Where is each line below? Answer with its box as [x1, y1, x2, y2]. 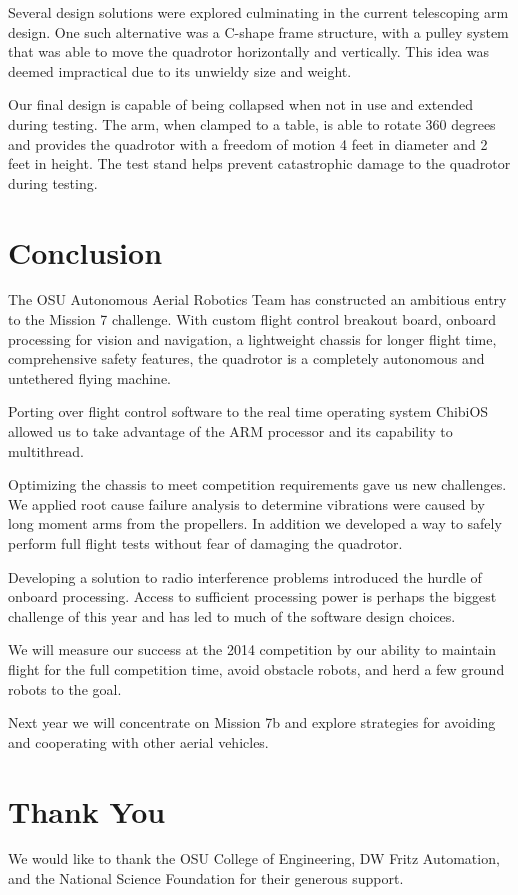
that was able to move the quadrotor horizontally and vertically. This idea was [8, 41, 490, 62]
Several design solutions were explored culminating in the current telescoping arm [8, 2, 509, 22]
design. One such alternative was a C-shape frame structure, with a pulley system [8, 21, 509, 42]
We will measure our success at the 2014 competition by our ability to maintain [8, 639, 497, 660]
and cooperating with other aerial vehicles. [8, 731, 269, 752]
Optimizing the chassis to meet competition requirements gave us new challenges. [8, 474, 507, 495]
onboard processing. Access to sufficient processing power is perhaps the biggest [8, 586, 497, 607]
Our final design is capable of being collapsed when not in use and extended [8, 94, 474, 115]
